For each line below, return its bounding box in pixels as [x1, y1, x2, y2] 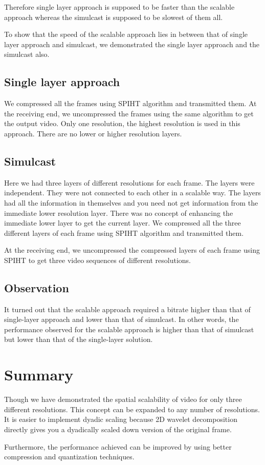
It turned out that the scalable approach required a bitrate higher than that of [4, 304, 251, 314]
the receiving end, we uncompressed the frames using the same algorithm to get [4, 108, 254, 118]
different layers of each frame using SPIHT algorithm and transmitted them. [4, 227, 244, 238]
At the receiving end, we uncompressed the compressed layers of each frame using [4, 245, 260, 255]
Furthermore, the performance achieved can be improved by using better [4, 441, 232, 452]
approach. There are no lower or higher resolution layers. [4, 128, 182, 138]
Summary [4, 364, 74, 385]
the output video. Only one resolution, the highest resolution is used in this [4, 118, 240, 129]
